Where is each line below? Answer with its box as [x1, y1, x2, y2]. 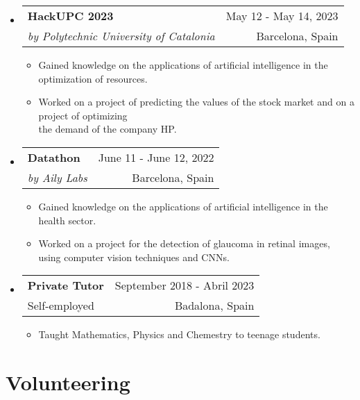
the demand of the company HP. [38, 122, 177, 136]
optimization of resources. [38, 71, 148, 85]
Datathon [27, 149, 80, 165]
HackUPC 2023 [27, 8, 114, 24]
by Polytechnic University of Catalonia [27, 28, 215, 44]
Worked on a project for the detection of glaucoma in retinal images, [38, 236, 330, 251]
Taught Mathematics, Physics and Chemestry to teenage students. [38, 327, 320, 342]
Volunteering [6, 368, 130, 397]
